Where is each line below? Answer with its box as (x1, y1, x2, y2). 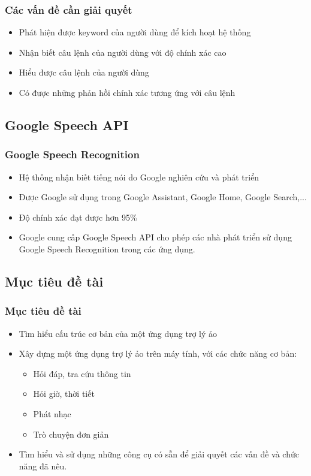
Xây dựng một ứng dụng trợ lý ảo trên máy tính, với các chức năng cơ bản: (19, 347, 297, 360)
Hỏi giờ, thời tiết (33, 387, 95, 400)
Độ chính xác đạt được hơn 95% (19, 210, 137, 223)
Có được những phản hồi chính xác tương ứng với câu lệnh (19, 86, 235, 98)
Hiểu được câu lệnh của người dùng (19, 66, 149, 79)
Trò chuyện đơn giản (33, 427, 109, 440)
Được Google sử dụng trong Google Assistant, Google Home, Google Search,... (19, 191, 307, 203)
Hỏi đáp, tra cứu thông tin (33, 367, 131, 379)
